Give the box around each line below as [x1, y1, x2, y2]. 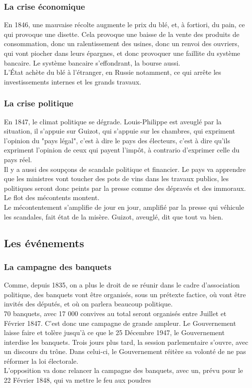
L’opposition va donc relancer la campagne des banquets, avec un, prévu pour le [4, 365, 243, 375]
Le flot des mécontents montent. [4, 192, 100, 202]
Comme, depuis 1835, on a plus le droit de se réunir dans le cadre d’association [4, 280, 240, 290]
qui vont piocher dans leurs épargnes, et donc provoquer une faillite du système [4, 48, 240, 58]
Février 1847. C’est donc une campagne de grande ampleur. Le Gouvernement [4, 318, 236, 328]
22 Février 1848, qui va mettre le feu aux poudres [4, 375, 151, 385]
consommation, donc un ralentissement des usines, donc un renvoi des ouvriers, [4, 38, 239, 49]
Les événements [4, 235, 84, 250]
